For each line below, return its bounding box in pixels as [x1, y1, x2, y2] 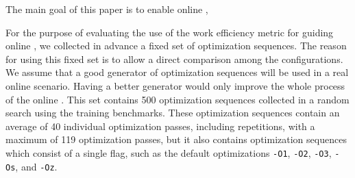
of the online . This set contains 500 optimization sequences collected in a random [5, 92, 350, 106]
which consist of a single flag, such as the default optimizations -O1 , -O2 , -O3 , [5, 145, 332, 160]
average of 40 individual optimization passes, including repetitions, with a [5, 118, 315, 133]
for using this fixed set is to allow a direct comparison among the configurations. [5, 51, 343, 66]
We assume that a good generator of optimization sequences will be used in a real [5, 65, 349, 79]
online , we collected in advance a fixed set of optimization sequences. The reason [5, 38, 347, 53]
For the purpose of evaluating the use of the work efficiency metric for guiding [5, 25, 334, 39]
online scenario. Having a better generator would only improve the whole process [5, 78, 345, 92]
